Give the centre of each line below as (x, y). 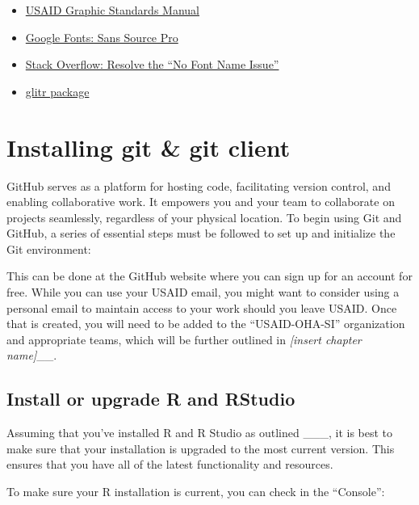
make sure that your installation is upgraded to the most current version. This (201, 448)
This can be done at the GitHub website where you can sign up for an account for (209, 276)
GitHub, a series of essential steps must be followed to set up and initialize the (201, 233)
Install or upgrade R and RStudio (151, 399)
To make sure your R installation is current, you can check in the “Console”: (196, 492)
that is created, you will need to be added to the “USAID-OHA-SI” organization (206, 324)
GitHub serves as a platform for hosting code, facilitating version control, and (199, 185)
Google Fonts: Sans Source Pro (102, 37)
